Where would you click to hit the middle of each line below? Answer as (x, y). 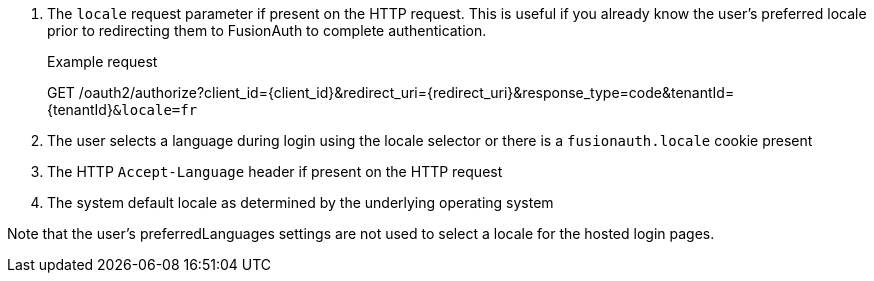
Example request (102, 61)
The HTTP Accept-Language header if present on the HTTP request (275, 171)
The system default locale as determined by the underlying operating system (300, 202)
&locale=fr (155, 110)
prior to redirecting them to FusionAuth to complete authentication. (267, 30)
